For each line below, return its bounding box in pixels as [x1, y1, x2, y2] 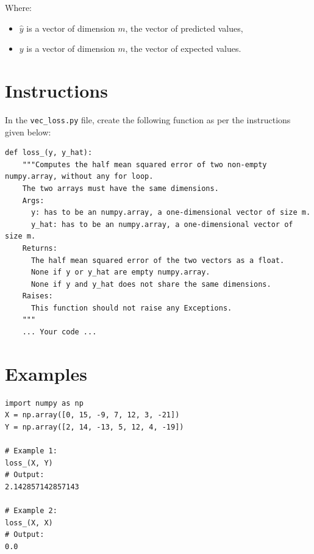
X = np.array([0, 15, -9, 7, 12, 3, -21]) [5, 411, 180, 420]
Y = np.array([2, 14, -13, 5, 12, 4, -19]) [5, 422, 184, 431]
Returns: [22, 243, 57, 253]
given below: [5, 125, 51, 138]
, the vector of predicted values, [125, 21, 243, 34]
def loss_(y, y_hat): [5, 148, 93, 157]
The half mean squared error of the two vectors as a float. [30, 256, 285, 265]
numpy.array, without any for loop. [5, 172, 154, 181]
